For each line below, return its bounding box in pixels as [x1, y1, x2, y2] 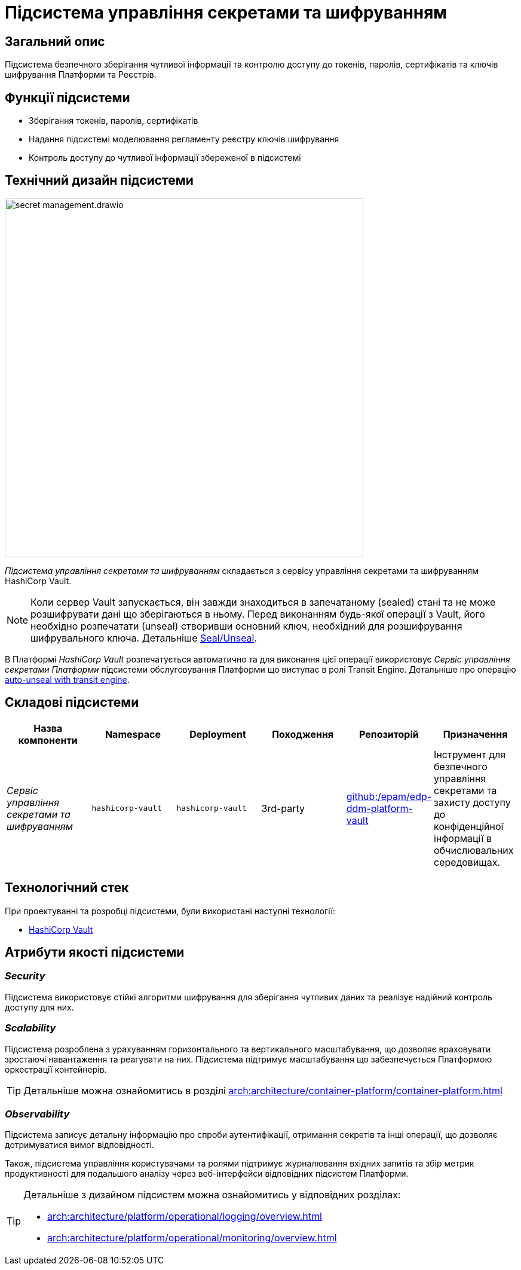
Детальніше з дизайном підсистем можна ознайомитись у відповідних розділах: [23, 1189, 401, 1201]
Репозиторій [359, 728, 419, 740]
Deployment [189, 728, 246, 740]
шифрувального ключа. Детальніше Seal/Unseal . [30, 631, 258, 644]
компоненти [18, 734, 78, 746]
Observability [5, 1107, 70, 1120]
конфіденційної [434, 820, 504, 832]
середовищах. [434, 856, 501, 868]
